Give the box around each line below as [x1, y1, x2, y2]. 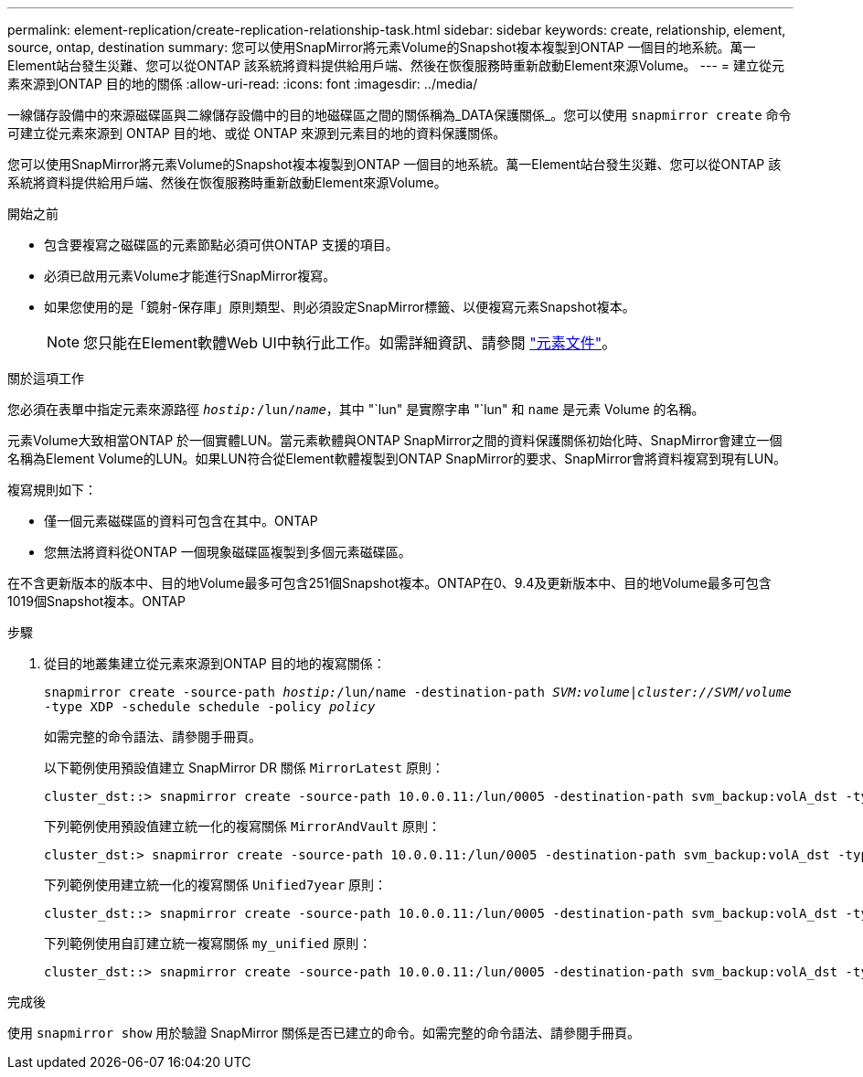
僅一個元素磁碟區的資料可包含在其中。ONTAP [44, 513, 318, 528]
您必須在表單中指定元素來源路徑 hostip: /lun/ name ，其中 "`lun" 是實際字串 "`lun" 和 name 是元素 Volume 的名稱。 [7, 401, 705, 417]
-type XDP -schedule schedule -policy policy [44, 699, 376, 714]
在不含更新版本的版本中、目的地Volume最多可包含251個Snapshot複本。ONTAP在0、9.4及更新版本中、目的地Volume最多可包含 [7, 575, 772, 591]
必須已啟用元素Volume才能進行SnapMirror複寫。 [44, 268, 336, 283]
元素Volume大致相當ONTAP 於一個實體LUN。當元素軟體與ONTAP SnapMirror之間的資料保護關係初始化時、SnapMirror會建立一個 [7, 432, 783, 448]
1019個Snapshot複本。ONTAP [7, 593, 186, 609]
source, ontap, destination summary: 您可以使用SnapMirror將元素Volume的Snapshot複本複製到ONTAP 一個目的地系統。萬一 [7, 39, 756, 55]
